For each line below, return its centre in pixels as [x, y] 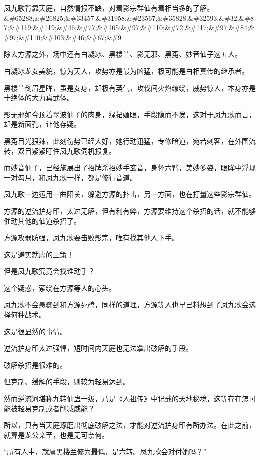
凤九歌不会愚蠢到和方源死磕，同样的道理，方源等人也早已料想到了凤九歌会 [126, 305]
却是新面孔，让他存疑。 [42, 124]
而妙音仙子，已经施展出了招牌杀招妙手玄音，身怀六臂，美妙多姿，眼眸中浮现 [130, 167]
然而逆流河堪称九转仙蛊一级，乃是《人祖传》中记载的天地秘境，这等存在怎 [126, 399]
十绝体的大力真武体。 [39, 97]
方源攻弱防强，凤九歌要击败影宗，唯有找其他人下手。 [91, 238]
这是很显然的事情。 [35, 331]
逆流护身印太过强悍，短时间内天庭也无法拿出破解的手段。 [98, 348]
